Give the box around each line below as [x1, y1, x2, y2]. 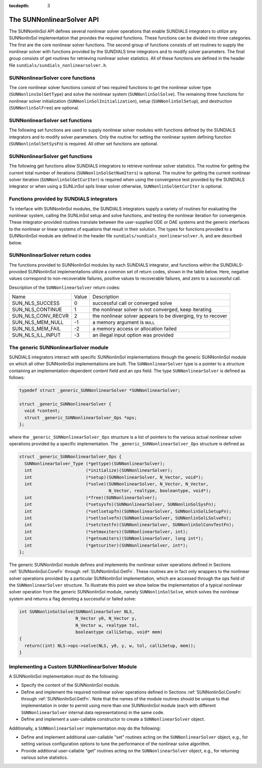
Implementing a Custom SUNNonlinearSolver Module [9, 663, 137, 670]
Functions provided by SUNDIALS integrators [9, 196, 118, 202]
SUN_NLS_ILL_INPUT [12, 332, 61, 339]
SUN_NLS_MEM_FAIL [12, 325, 61, 332]
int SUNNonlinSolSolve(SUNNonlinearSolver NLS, [19, 608, 134, 614]
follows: [9, 375, 25, 380]
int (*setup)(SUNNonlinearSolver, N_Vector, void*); [24, 474, 204, 480]
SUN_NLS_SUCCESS [12, 300, 60, 306]
